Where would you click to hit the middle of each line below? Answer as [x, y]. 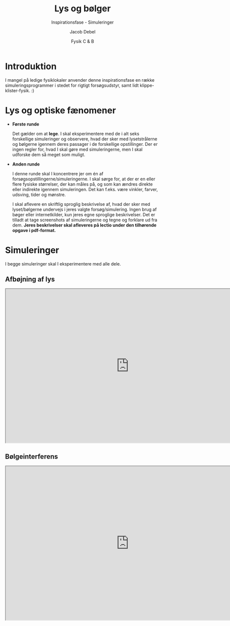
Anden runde [26, 164]
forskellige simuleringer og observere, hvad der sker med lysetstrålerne [85, 139]
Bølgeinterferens [31, 456]
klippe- [147, 85]
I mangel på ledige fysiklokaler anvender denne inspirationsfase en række [80, 80]
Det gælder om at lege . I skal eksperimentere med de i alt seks [76, 133]
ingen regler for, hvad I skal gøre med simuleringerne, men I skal [77, 149]
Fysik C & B [83, 41]
